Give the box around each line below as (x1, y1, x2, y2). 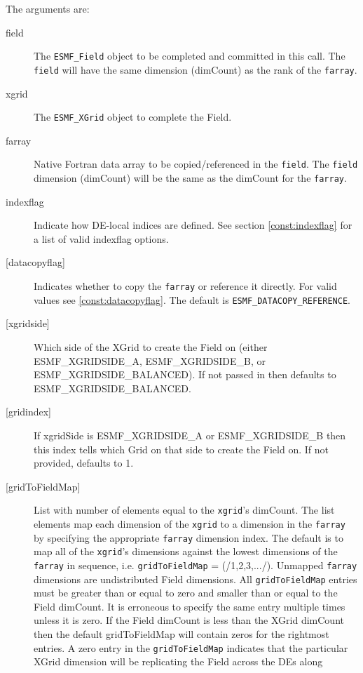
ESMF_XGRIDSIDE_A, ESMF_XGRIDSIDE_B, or (34, 353, 266, 368)
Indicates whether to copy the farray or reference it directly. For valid (34, 279, 337, 293)
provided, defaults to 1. (34, 455, 134, 470)
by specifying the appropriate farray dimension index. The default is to (34, 530, 343, 545)
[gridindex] (6, 404, 52, 419)
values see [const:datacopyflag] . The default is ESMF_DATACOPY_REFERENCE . (34, 292, 350, 307)
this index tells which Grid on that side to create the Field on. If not (34, 441, 329, 456)
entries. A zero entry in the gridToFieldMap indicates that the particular (34, 640, 348, 655)
